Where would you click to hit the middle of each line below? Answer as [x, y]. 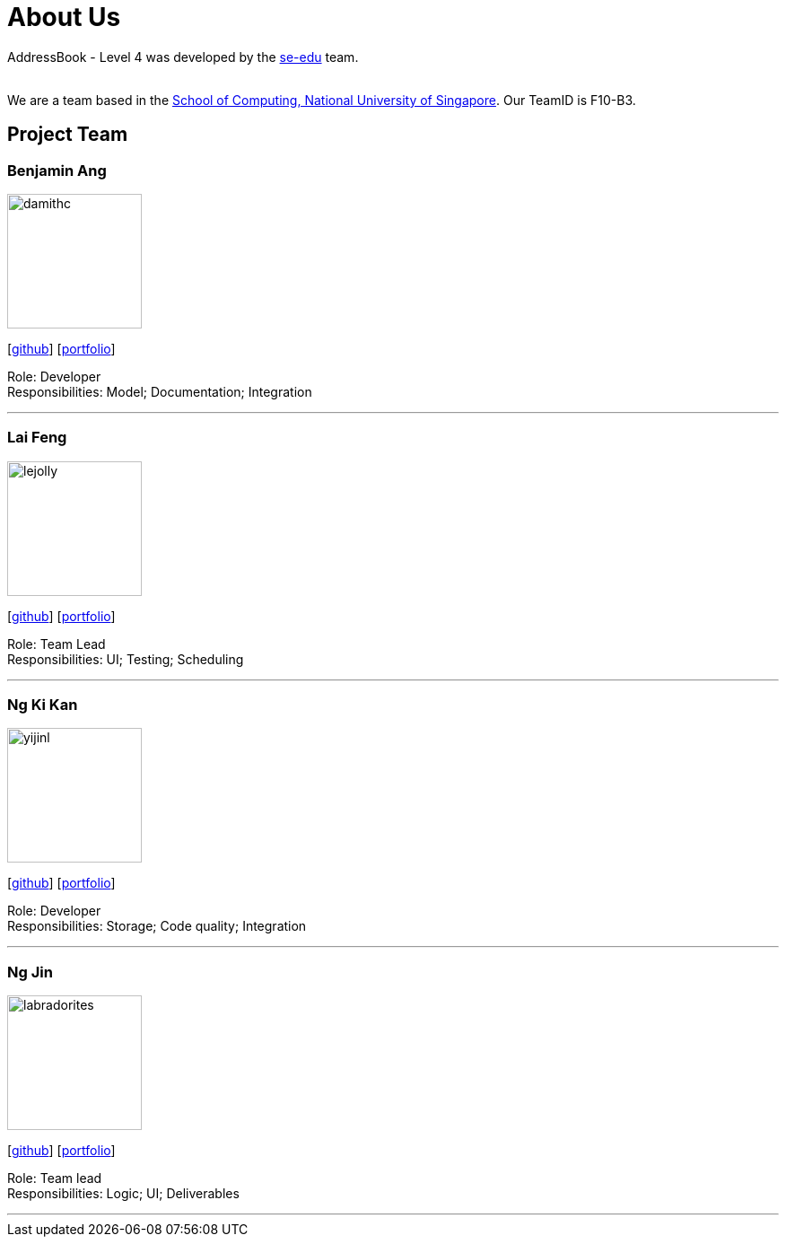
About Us [64, 17]
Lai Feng [37, 438]
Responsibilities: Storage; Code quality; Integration [157, 926]
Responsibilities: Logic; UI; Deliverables [123, 1194]
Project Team [68, 135]
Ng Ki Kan [43, 705]
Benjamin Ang [57, 170]
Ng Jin [30, 972]
